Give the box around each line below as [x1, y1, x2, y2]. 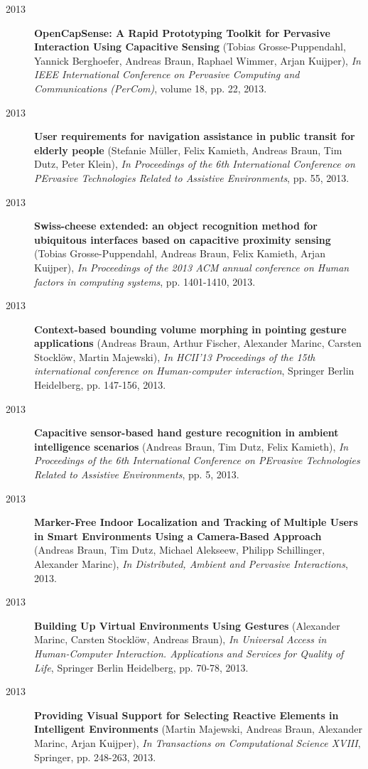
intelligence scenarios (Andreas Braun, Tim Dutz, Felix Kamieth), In [34, 439, 349, 453]
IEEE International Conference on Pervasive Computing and [34, 67, 300, 82]
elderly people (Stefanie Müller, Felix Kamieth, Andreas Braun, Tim [34, 142, 342, 157]
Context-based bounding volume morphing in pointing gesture [34, 321, 347, 336]
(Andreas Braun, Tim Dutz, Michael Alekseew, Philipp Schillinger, [34, 542, 325, 557]
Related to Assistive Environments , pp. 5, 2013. [34, 467, 239, 482]
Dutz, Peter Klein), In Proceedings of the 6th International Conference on [34, 156, 355, 171]
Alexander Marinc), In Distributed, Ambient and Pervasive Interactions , [34, 556, 348, 571]
